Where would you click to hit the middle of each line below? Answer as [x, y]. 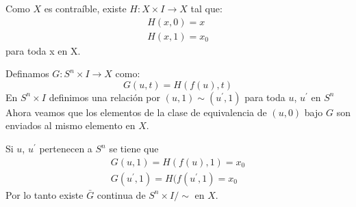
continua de [121, 194]
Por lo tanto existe [44, 194]
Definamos [27, 73]
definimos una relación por [104, 97]
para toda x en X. [43, 50]
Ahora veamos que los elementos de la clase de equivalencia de [136, 112]
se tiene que [134, 149]
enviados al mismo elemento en [71, 125]
